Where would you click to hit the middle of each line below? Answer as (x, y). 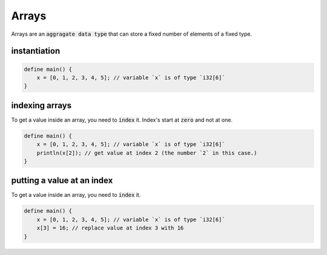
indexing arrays (41, 105)
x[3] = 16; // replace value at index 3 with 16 (110, 228)
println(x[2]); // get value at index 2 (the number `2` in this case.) (147, 153)
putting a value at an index (62, 181)
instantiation (36, 51)
